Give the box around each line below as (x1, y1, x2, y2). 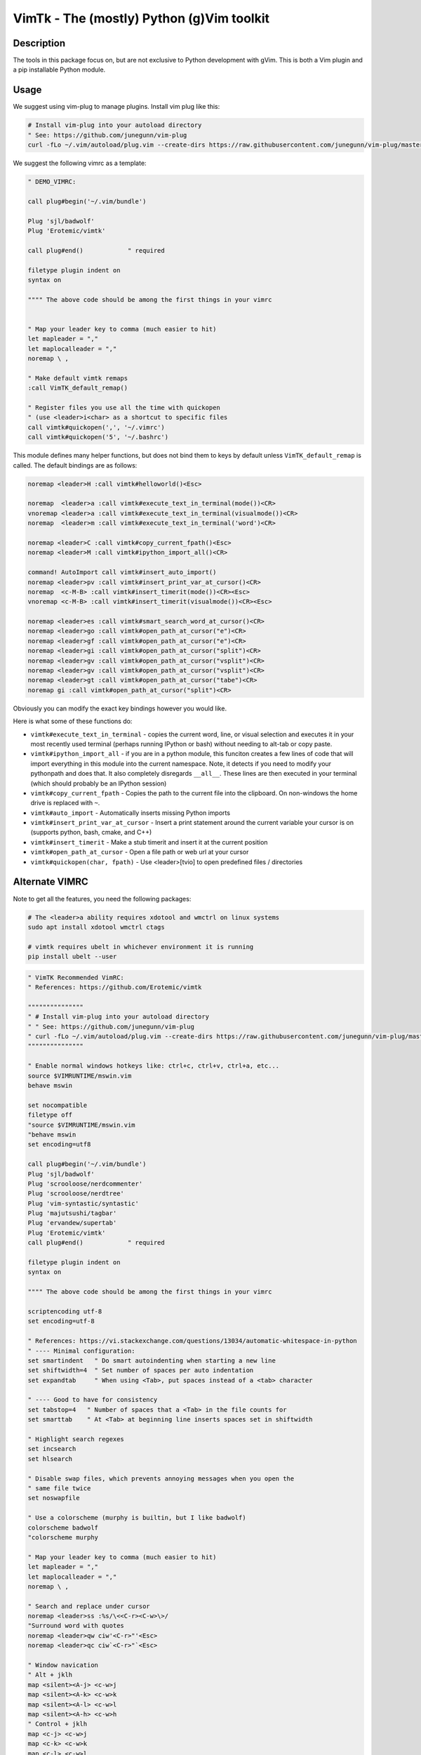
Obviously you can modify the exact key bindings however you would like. (13, 704, 227, 713)
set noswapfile (27, 1494, 80, 1502)
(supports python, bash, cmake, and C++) (30, 828, 152, 837)
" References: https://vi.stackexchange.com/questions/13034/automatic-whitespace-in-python (27, 1337, 357, 1345)
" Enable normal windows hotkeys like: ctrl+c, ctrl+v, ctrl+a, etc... (27, 1062, 280, 1070)
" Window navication (27, 1661, 98, 1669)
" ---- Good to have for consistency (27, 1396, 158, 1404)
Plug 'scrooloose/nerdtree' (27, 1190, 124, 1198)
